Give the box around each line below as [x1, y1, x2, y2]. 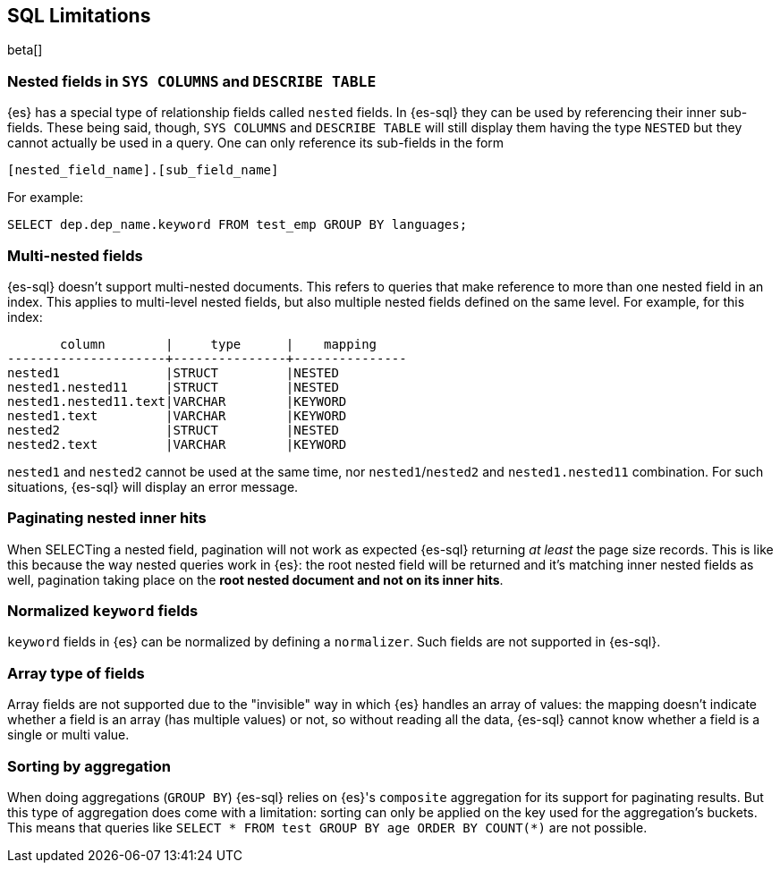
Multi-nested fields [7, 246, 143, 265]
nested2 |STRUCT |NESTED [7, 422, 339, 437]
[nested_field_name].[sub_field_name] [7, 163, 279, 178]
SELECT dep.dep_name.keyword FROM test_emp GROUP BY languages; [7, 217, 468, 232]
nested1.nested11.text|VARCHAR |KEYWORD [7, 393, 347, 409]
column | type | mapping [60, 336, 377, 351]
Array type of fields [7, 663, 145, 682]
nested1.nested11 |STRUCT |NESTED [7, 379, 339, 394]
